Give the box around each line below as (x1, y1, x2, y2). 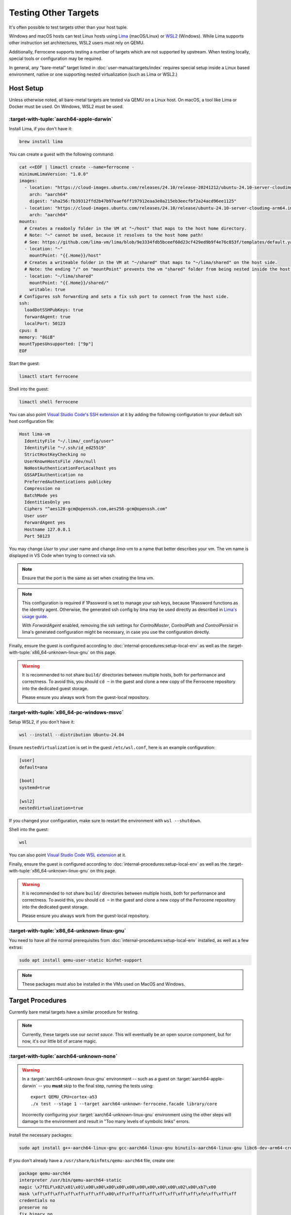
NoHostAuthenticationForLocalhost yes (24, 466, 116, 471)
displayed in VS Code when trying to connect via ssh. (9, 553, 116, 558)
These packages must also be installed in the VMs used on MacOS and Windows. (22, 981, 185, 987)
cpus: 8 (19, 328, 37, 333)
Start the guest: (9, 360, 40, 366)
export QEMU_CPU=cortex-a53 (31, 1094, 97, 1100)
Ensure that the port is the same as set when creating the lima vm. (22, 575, 155, 581)
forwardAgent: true (24, 314, 71, 319)
